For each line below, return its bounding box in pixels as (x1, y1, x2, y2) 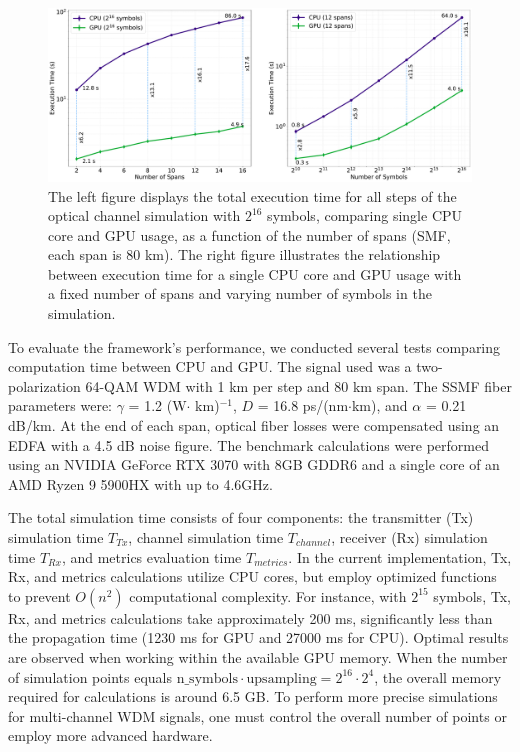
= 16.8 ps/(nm (257, 395, 349, 416)
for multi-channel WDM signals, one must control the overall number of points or (8, 705, 507, 726)
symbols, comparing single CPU (267, 205, 463, 226)
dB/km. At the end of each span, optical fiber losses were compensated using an (8, 415, 500, 436)
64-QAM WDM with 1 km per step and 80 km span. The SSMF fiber (85, 375, 512, 396)
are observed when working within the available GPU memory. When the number (8, 646, 508, 667)
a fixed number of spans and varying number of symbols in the (48, 283, 432, 304)
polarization (8, 375, 81, 396)
